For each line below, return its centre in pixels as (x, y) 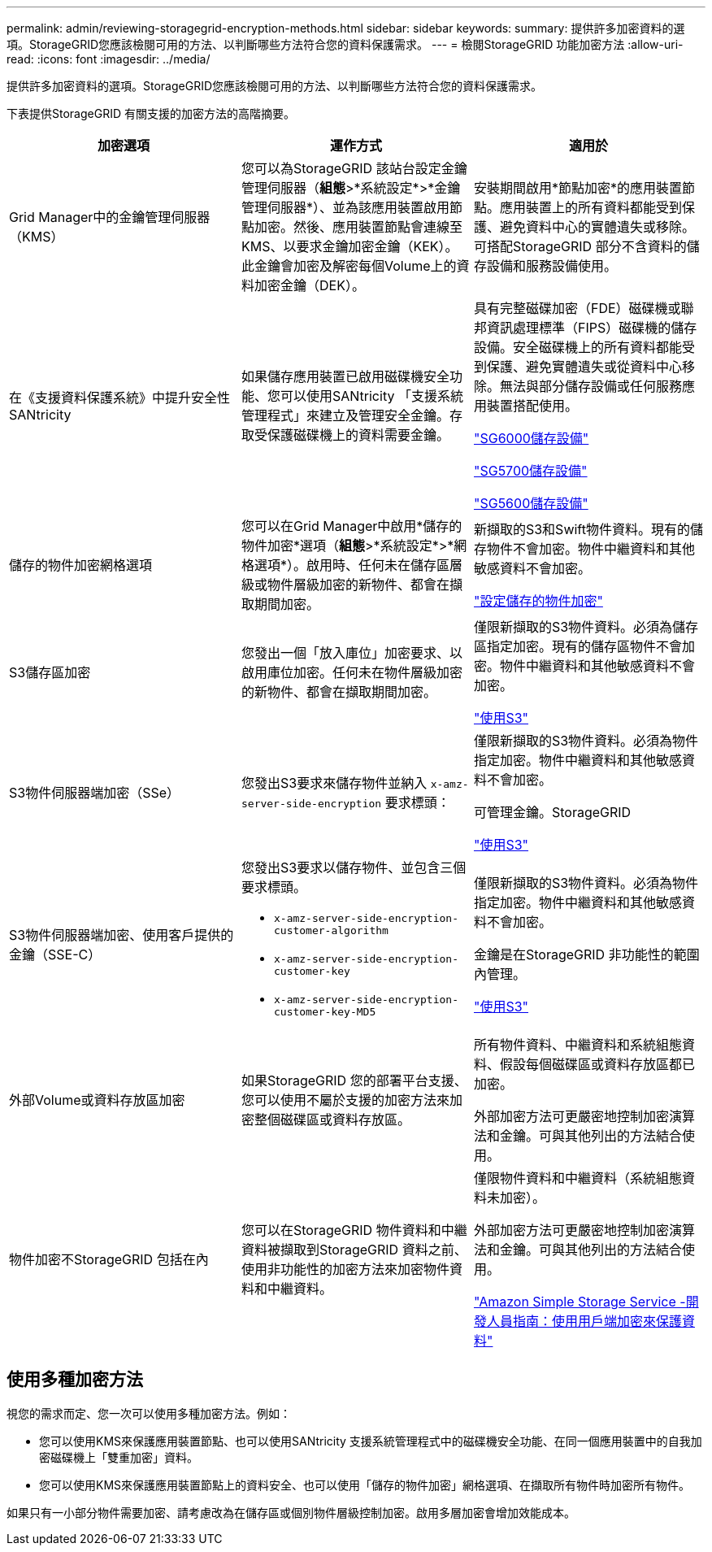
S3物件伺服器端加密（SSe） (95, 793)
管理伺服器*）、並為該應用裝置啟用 (345, 207)
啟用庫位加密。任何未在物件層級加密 (352, 672)
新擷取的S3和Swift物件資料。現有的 (582, 529)
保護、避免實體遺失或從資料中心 (584, 367)
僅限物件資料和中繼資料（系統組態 (577, 1178)
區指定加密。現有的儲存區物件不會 (577, 646)
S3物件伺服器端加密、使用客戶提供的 (122, 935)
